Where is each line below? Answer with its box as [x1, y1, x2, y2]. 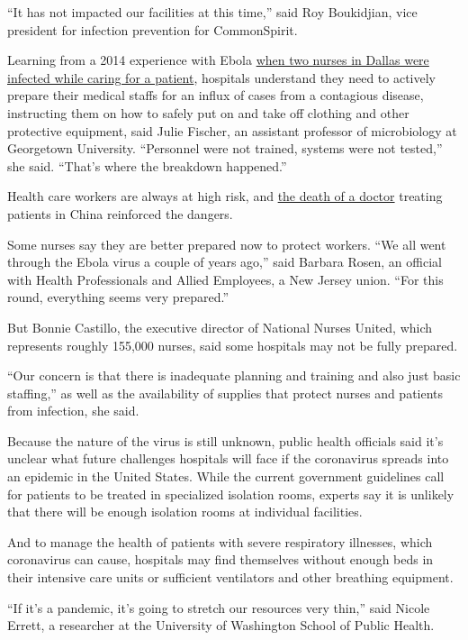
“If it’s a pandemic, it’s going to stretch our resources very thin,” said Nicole [7, 598, 430, 617]
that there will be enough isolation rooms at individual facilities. [7, 502, 363, 521]
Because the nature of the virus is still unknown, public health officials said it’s [7, 431, 444, 450]
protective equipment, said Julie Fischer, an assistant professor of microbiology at [7, 121, 457, 140]
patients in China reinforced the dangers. [7, 204, 233, 223]
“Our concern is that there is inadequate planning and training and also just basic [7, 366, 461, 385]
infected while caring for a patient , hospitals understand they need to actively [7, 68, 436, 87]
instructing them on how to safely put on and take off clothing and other [7, 103, 409, 122]
